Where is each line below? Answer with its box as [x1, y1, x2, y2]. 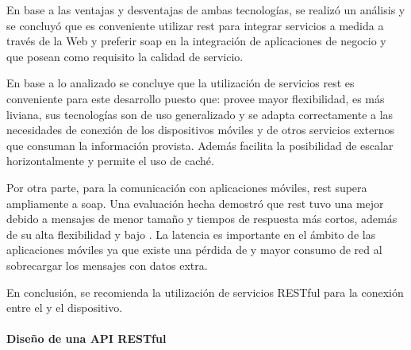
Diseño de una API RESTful [6, 330, 167, 347]
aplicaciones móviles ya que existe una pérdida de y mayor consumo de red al [6, 241, 382, 258]
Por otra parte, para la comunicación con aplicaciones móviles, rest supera [6, 179, 367, 195]
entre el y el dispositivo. [6, 299, 123, 316]
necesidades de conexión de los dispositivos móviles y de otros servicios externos [6, 121, 394, 138]
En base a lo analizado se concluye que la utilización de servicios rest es [6, 75, 355, 91]
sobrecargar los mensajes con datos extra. [6, 256, 208, 273]
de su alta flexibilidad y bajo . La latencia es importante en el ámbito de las [6, 225, 376, 242]
